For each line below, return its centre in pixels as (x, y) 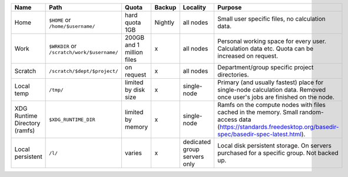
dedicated (197, 142)
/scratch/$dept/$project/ (84, 71)
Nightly (165, 22)
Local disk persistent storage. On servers (275, 146)
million (134, 52)
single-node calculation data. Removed (272, 90)
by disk (135, 90)
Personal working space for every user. (272, 41)
